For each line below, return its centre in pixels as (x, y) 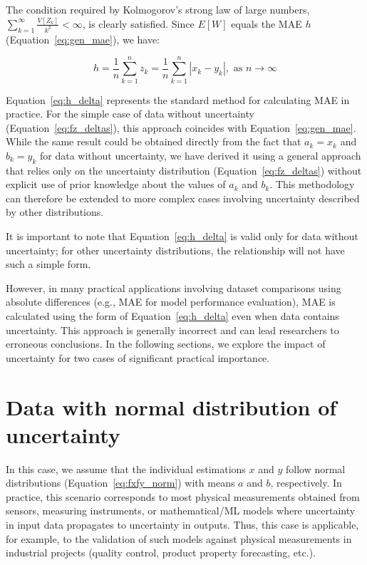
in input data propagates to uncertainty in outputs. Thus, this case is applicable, (182, 525)
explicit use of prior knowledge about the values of (116, 184)
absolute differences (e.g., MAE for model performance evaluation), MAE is (171, 302)
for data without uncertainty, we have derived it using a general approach (200, 155)
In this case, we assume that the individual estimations (126, 468)
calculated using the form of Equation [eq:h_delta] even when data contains (172, 316)
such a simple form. (48, 264)
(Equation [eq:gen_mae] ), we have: (83, 39)
